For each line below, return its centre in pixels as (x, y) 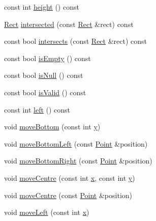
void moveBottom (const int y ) (52, 127)
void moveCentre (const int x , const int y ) (70, 177)
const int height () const (42, 7)
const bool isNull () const (44, 75)
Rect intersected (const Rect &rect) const (69, 24)
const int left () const (37, 109)
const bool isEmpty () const (48, 58)
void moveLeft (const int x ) (47, 212)
